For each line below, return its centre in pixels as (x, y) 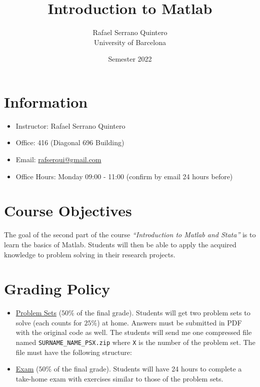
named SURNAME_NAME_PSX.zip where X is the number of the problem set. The (135, 342)
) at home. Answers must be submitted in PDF (169, 322)
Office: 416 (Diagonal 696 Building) (70, 142)
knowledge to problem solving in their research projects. (90, 254)
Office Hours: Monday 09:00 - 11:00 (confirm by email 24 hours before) (124, 176)
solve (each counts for (49, 322)
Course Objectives (68, 211)
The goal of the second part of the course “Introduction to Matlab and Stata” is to (130, 235)
